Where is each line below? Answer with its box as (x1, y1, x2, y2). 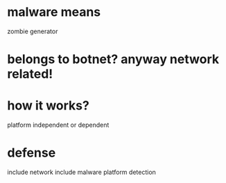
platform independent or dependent (7, 121, 110, 129)
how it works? (7, 98, 90, 114)
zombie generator (7, 27, 58, 35)
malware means (7, 4, 101, 20)
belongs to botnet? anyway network (7, 51, 220, 67)
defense (7, 145, 56, 161)
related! (7, 67, 53, 82)
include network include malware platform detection (7, 168, 156, 176)
